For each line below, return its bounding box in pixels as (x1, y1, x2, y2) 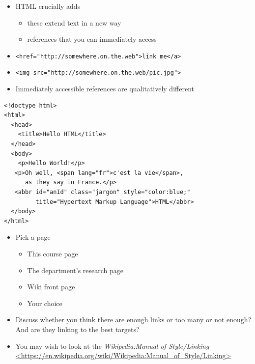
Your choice (27, 298, 62, 308)
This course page (27, 249, 78, 258)
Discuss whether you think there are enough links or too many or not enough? (15, 314, 252, 325)
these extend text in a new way (27, 17, 121, 28)
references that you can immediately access (27, 34, 157, 44)
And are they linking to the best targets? (15, 324, 140, 334)
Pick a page (15, 232, 51, 242)
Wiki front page (27, 281, 75, 292)
